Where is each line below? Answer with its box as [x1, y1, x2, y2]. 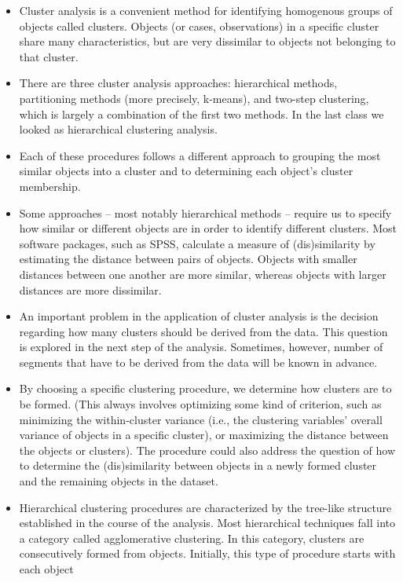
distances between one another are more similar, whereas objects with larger [19, 265, 387, 282]
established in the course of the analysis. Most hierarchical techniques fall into [19, 514, 396, 531]
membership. [19, 178, 81, 194]
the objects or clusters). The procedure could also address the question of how [19, 441, 396, 458]
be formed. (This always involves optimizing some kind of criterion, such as [19, 396, 382, 412]
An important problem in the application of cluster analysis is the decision [19, 308, 379, 324]
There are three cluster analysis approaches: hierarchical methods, [19, 75, 338, 91]
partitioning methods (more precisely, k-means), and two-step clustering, [19, 90, 369, 106]
